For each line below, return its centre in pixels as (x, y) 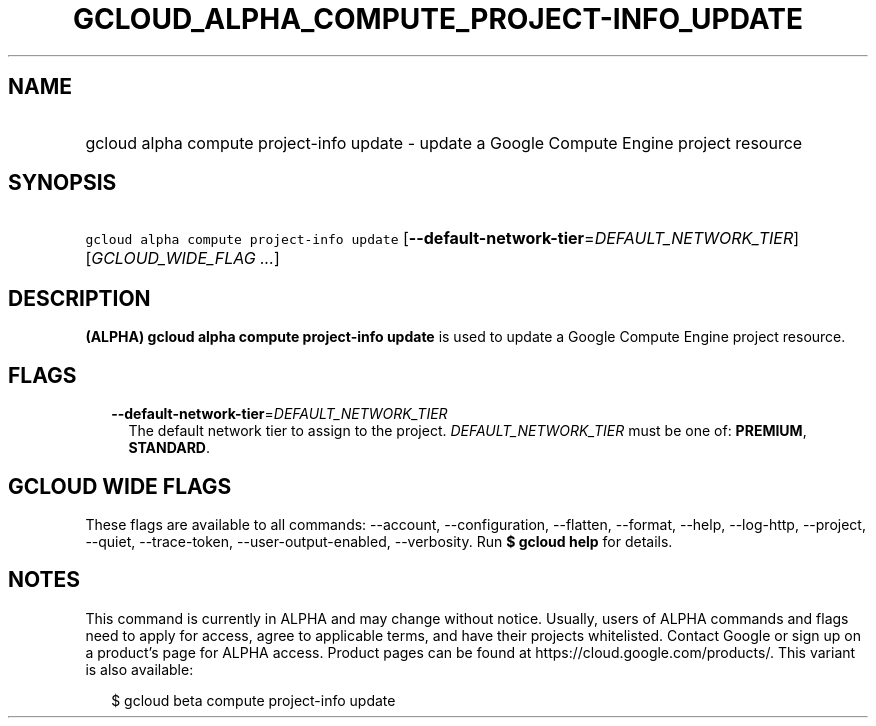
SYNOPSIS (62, 183)
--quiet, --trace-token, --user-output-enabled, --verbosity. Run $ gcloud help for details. (379, 541)
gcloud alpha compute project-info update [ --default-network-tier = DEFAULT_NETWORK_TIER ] (442, 238)
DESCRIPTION (79, 298)
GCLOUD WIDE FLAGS (120, 486)
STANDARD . (169, 448)
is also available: (139, 669)
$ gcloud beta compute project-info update (253, 700)
